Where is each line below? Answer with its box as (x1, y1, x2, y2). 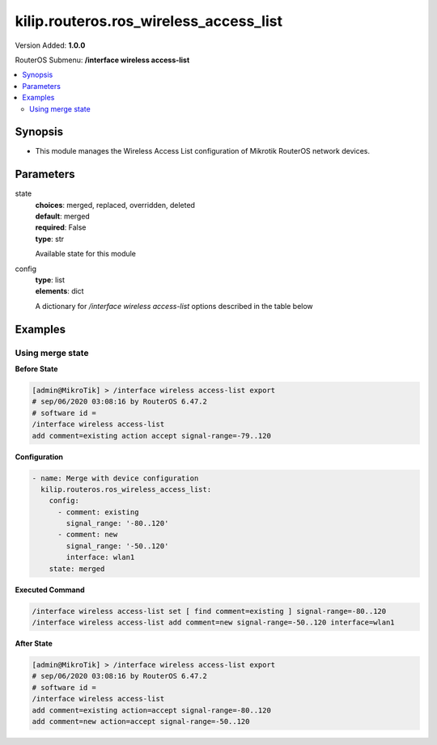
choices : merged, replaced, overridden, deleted (35, 200, 196, 210)
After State (15, 638, 53, 648)
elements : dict (35, 286, 84, 296)
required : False (35, 222, 87, 232)
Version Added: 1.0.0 (15, 40, 86, 50)
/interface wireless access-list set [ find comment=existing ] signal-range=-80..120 (32, 607, 387, 616)
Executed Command (15, 585, 85, 595)
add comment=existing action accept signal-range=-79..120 (32, 431, 271, 440)
